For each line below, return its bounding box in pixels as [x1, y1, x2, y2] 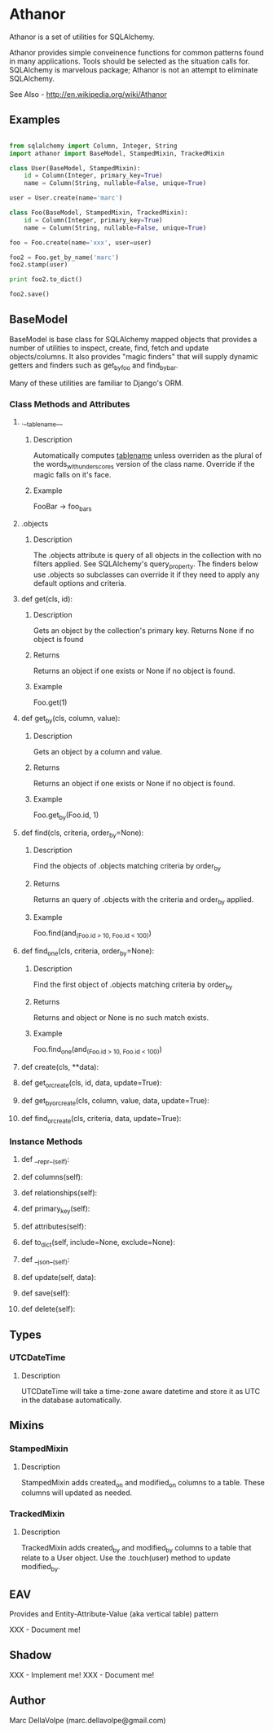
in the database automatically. [20, 1395, 122, 1405]
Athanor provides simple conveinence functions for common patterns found [9, 47, 264, 57]
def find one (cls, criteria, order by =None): [20, 946, 155, 957]
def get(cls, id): [20, 594, 73, 604]
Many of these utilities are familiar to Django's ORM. [9, 378, 184, 388]
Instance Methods [9, 1136, 83, 1147]
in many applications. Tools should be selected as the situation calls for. [9, 56, 250, 66]
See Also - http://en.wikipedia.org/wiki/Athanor [9, 89, 168, 99]
